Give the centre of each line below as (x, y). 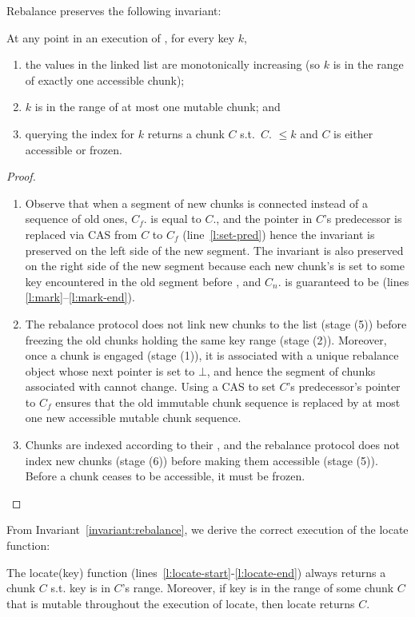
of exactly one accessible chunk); (105, 80)
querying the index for (80, 133)
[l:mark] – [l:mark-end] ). (80, 297)
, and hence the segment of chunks (291, 370)
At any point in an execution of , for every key (121, 37)
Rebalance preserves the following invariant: (114, 10)
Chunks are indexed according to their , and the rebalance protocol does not (212, 445)
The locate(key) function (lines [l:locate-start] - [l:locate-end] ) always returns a (196, 572)
